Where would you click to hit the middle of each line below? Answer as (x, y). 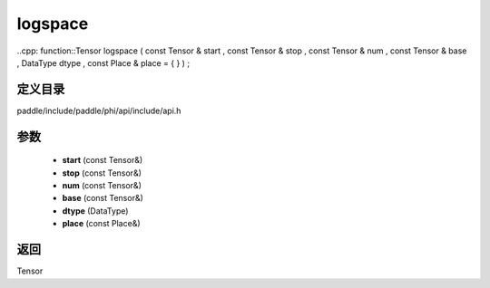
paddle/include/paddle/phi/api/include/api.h (99, 110)
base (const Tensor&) (103, 198)
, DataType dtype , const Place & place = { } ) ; (103, 62)
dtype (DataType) (95, 211)
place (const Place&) (101, 224)
